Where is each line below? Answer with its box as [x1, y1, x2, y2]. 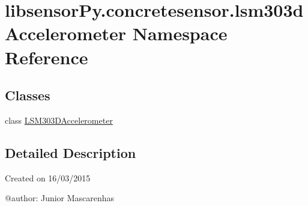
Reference [5, 44, 88, 69]
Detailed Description [5, 143, 136, 162]
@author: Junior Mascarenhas [5, 192, 115, 204]
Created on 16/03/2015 [5, 171, 91, 184]
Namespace [132, 21, 228, 46]
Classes [5, 86, 50, 105]
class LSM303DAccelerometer [5, 114, 113, 126]
